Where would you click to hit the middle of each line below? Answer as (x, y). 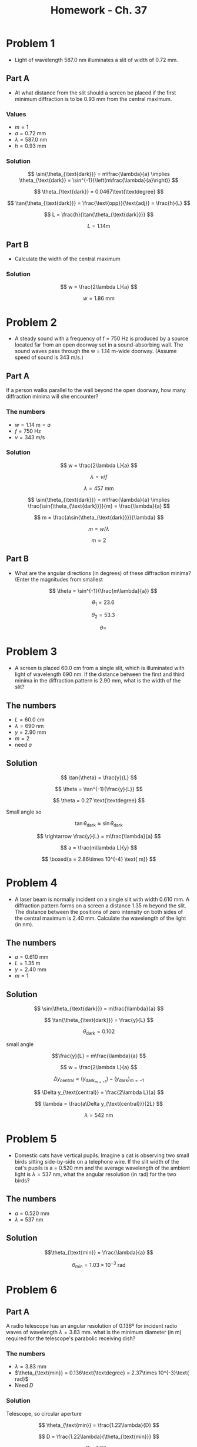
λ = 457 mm (99, 488)
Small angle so (24, 812)
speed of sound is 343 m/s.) (49, 357)
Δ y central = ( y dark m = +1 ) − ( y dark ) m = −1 (99, 1080)
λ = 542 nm (99, 1115)
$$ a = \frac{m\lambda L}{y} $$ (99, 847)
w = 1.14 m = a (33, 424)
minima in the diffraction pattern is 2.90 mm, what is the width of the (98, 681)
